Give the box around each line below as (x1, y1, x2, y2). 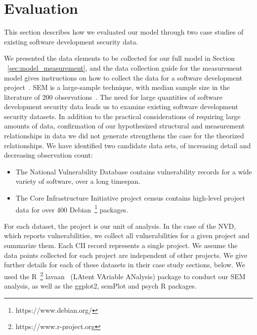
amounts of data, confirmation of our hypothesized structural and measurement (4, 121, 245, 131)
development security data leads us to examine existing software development (4, 101, 238, 112)
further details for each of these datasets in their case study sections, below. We (4, 259, 246, 270)
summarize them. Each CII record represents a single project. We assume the (4, 240, 238, 251)
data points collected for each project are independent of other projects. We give (4, 250, 248, 260)
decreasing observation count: (4, 150, 93, 160)
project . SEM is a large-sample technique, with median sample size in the (4, 82, 230, 92)
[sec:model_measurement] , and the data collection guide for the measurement (7, 62, 243, 73)
